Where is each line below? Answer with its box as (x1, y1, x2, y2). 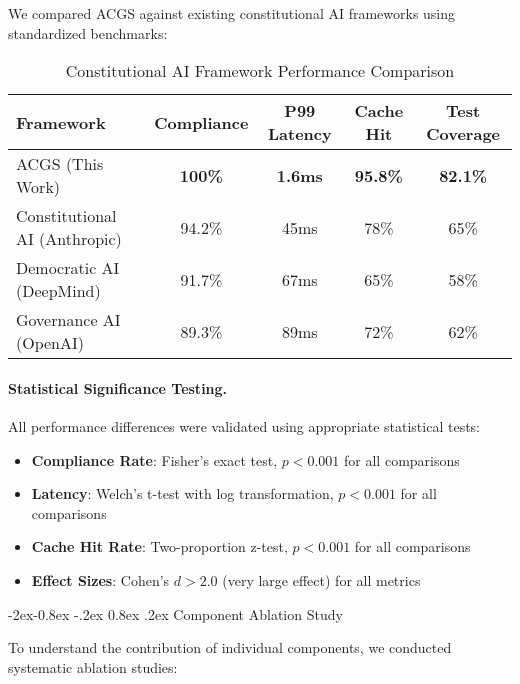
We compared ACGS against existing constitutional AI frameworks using (8, 3, 456, 23)
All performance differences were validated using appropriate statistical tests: (8, 415, 481, 436)
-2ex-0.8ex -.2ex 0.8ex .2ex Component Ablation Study (8, 603, 343, 624)
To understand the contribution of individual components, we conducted (8, 637, 452, 658)
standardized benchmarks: (8, 22, 168, 43)
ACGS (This (16, 152, 104, 176)
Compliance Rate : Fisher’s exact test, (31, 449, 278, 470)
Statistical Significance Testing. (8, 377, 228, 398)
